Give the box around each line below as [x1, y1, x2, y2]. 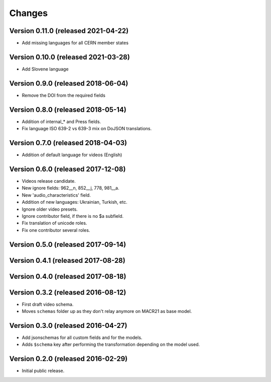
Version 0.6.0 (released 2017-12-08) [9, 165, 126, 173]
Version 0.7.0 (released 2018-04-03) [9, 138, 127, 147]
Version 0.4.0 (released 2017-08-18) [9, 272, 126, 280]
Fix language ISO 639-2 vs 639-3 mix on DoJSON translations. [22, 126, 152, 132]
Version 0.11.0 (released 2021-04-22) [9, 27, 129, 35]
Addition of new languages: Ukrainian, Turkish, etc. [22, 199, 127, 205]
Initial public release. [22, 368, 65, 374]
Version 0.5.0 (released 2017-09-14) [9, 240, 126, 249]
